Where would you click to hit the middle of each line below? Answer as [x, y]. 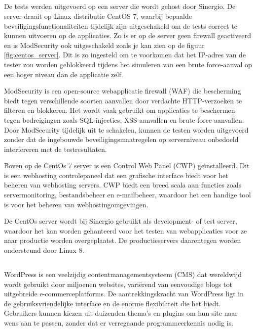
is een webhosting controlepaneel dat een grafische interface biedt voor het [116, 175]
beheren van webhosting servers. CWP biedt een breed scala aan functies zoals [123, 185]
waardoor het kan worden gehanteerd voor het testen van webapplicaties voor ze [126, 230]
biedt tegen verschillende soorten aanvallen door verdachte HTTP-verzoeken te [123, 100]
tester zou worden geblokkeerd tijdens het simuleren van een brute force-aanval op [128, 64]
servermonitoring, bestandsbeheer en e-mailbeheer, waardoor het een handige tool [128, 195]
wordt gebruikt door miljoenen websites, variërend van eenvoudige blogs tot [118, 284]
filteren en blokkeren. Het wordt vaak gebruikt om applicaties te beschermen [120, 110]
